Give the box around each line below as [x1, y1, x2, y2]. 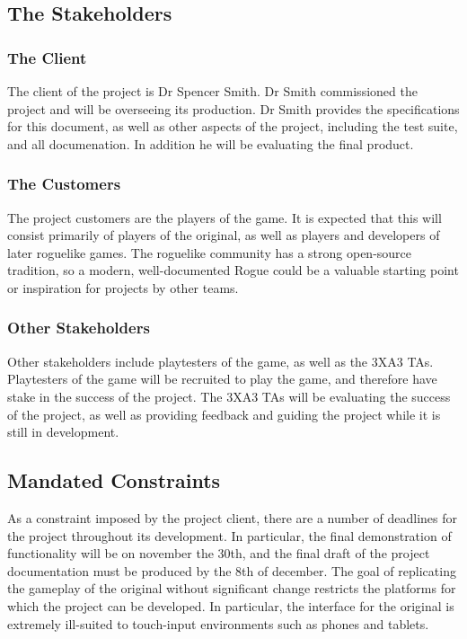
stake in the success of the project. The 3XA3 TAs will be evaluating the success [7, 386, 451, 405]
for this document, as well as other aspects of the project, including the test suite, [7, 117, 458, 136]
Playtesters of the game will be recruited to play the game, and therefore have [7, 369, 437, 388]
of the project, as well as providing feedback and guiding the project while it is [7, 404, 441, 423]
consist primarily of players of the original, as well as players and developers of [7, 226, 440, 244]
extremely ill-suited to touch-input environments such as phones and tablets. [7, 614, 429, 633]
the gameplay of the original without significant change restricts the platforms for [7, 579, 456, 598]
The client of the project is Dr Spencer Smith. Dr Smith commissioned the [7, 82, 418, 100]
